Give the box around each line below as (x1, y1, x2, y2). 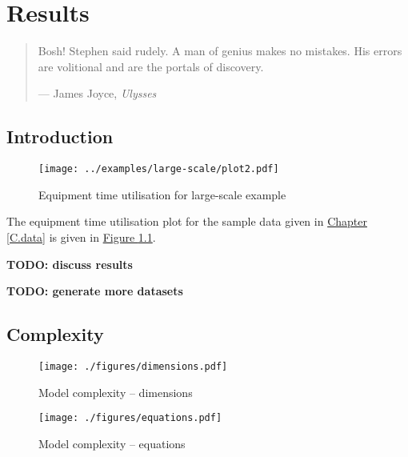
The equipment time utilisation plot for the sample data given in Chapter (6, 213, 367, 230)
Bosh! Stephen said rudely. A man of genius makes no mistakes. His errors (38, 42, 402, 59)
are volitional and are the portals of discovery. (38, 58, 264, 74)
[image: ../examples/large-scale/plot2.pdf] (38, 163, 279, 175)
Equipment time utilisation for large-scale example (38, 186, 286, 202)
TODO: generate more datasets (6, 283, 183, 299)
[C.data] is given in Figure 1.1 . (6, 228, 156, 245)
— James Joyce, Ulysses (38, 85, 157, 102)
